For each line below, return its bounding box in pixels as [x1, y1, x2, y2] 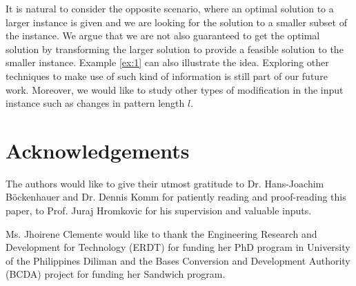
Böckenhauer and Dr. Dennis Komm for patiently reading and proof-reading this [6, 190, 346, 204]
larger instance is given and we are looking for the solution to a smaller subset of [6, 14, 347, 29]
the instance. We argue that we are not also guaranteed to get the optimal [6, 28, 320, 43]
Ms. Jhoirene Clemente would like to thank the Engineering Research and [6, 226, 317, 241]
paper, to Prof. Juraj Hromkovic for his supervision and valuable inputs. [6, 203, 312, 218]
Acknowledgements [6, 136, 190, 164]
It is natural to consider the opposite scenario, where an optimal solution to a [6, 1, 334, 15]
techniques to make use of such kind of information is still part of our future [6, 68, 328, 83]
